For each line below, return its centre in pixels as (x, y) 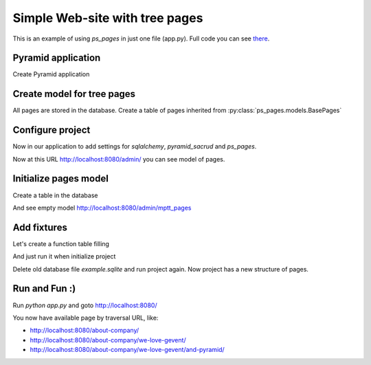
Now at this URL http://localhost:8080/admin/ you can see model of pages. (119, 159)
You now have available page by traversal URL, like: (86, 318)
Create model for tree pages (74, 94)
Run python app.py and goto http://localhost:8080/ (85, 305)
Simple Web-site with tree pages (108, 18)
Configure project (52, 130)
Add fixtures (40, 227)
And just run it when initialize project (64, 256)
